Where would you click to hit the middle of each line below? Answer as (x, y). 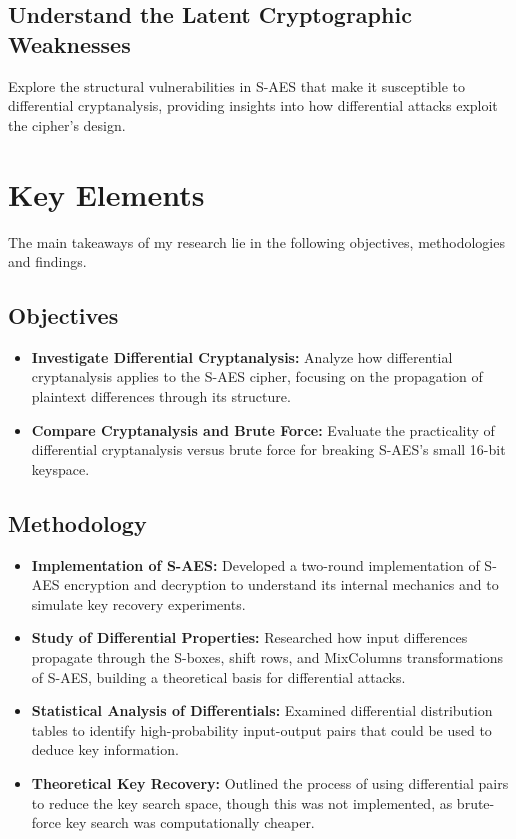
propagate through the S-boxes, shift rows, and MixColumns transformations (267, 657)
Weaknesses (69, 43)
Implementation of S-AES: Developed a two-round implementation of (255, 564)
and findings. (47, 261)
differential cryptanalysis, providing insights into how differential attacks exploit (253, 105)
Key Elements (106, 193)
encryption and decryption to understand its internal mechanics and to (281, 584)
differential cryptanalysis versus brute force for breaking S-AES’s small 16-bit (268, 449)
